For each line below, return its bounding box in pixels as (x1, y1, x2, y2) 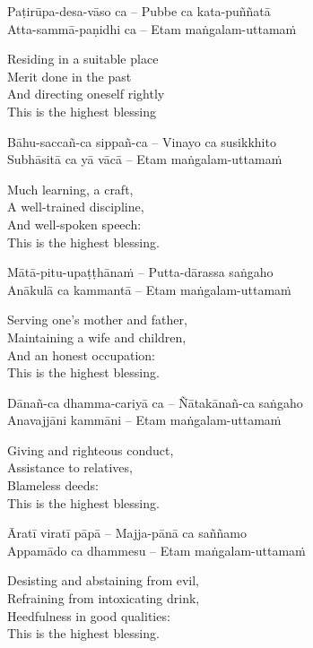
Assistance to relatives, (7, 458, 133, 477)
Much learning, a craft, (7, 179, 134, 198)
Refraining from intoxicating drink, (7, 589, 200, 608)
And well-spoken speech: (7, 214, 142, 233)
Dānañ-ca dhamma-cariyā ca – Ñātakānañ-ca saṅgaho (7, 393, 303, 411)
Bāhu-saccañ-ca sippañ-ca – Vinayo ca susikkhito (7, 132, 276, 151)
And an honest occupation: (7, 345, 155, 364)
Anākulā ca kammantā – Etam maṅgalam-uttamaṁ (7, 280, 291, 298)
